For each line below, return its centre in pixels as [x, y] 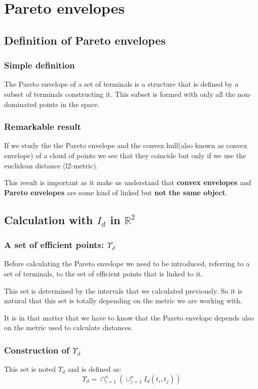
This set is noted [30, 369]
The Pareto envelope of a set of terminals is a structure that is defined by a [121, 84]
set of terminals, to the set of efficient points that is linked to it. [103, 273]
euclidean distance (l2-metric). [51, 165]
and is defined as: [95, 369]
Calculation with [49, 219]
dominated [21, 104]
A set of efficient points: [54, 245]
